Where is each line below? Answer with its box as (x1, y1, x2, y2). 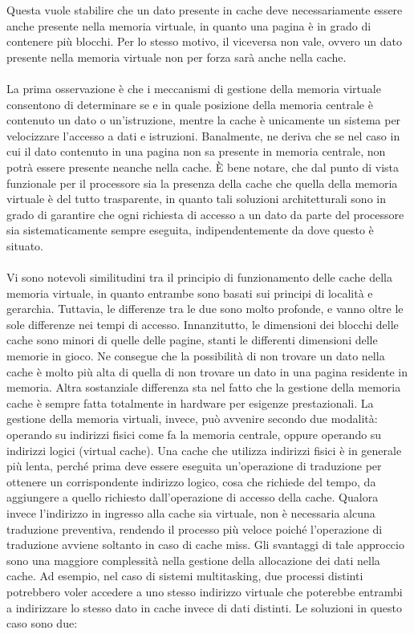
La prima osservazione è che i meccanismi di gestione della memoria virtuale (6, 79, 381, 96)
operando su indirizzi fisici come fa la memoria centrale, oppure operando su (6, 426, 382, 443)
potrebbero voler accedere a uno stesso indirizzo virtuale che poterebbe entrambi (6, 583, 403, 599)
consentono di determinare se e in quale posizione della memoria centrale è (6, 96, 373, 112)
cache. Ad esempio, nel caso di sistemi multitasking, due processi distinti (6, 567, 363, 584)
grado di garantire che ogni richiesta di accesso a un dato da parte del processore (6, 205, 404, 222)
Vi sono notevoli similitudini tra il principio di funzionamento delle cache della (6, 269, 392, 286)
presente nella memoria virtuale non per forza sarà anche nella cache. (6, 48, 347, 65)
